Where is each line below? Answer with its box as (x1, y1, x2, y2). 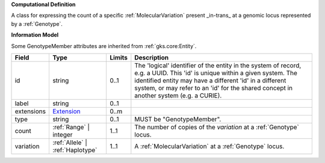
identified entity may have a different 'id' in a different (134, 76, 286, 84)
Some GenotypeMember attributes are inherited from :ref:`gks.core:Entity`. (11, 42, 197, 49)
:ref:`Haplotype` (52, 146, 97, 154)
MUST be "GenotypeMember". (134, 115, 221, 123)
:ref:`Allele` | (52, 138, 87, 147)
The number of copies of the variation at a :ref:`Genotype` (134, 123, 299, 131)
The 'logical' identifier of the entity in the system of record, (134, 61, 302, 69)
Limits (110, 53, 128, 61)
